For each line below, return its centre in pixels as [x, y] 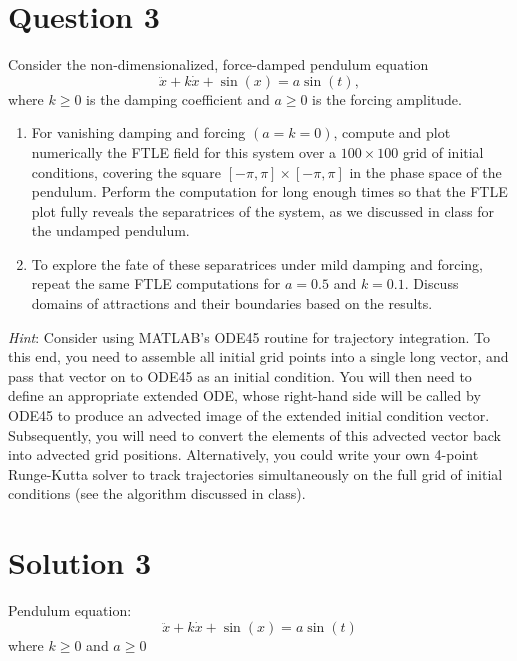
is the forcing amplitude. [387, 98]
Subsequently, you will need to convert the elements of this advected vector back [254, 434]
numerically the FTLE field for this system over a [184, 151]
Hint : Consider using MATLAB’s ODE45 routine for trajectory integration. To [249, 336]
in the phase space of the [425, 171]
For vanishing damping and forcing [138, 132]
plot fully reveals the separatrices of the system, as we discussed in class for [262, 210]
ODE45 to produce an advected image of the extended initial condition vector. [249, 415]
